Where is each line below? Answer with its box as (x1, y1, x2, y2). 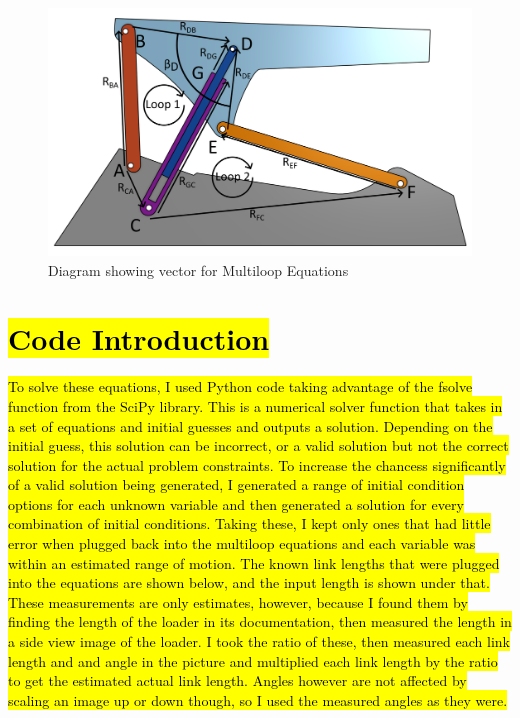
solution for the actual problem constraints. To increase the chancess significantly (8, 454, 506, 475)
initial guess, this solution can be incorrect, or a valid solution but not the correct (8, 435, 509, 456)
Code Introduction (8, 318, 270, 359)
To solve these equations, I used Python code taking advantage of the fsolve (8, 376, 473, 397)
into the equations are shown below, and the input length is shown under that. (8, 572, 490, 593)
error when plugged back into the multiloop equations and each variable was (8, 533, 476, 554)
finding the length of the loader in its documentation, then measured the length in (8, 611, 512, 632)
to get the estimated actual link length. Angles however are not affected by (8, 670, 467, 691)
